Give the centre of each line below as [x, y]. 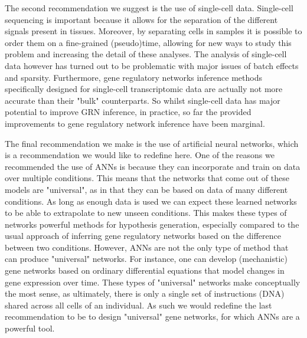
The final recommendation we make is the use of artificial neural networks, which [152, 143]
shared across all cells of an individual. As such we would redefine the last [138, 305]
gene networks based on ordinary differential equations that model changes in [145, 270]
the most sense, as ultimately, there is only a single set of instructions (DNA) [145, 293]
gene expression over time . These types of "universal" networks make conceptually [153, 282]
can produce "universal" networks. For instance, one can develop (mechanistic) [146, 259]
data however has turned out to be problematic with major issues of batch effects [152, 65]
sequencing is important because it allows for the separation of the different [141, 19]
